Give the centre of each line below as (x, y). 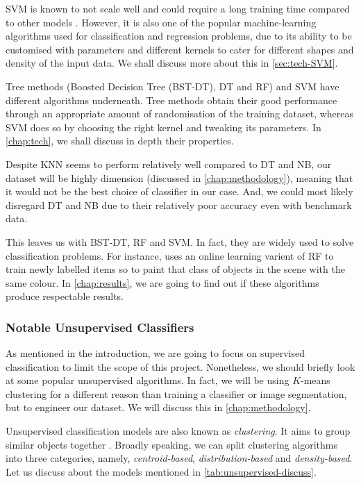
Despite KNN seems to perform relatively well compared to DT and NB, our (169, 164)
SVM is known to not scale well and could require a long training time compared (178, 8)
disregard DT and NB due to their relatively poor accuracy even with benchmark (179, 205)
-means (316, 380)
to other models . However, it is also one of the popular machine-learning (161, 22)
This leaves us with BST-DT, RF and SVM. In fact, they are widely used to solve (180, 241)
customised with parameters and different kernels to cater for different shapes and (180, 49)
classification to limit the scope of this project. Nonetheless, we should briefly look (180, 366)
